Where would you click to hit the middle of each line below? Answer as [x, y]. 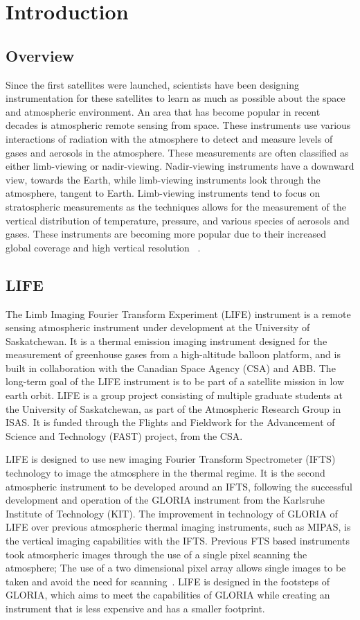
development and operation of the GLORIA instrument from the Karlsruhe [165, 500]
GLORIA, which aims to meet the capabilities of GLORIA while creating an [168, 595]
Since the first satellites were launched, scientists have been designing [153, 84]
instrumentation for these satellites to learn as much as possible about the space [175, 98]
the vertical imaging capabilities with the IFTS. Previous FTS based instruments [178, 540]
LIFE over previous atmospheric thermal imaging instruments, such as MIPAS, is [178, 527]
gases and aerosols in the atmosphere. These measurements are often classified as [177, 152]
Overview [40, 55]
